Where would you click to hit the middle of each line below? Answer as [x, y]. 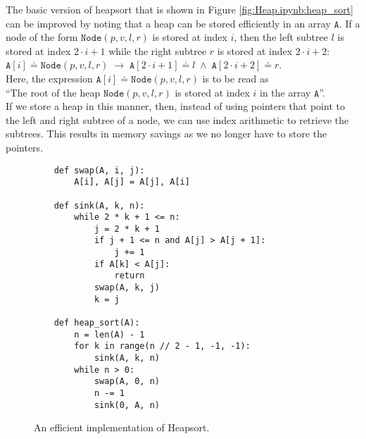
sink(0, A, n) [127, 405]
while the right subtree [158, 50]
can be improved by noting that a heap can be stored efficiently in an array [168, 23]
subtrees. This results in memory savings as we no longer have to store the [166, 134]
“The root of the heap [53, 92]
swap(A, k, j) [127, 288]
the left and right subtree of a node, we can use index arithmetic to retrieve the [177, 119]
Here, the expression [49, 78]
